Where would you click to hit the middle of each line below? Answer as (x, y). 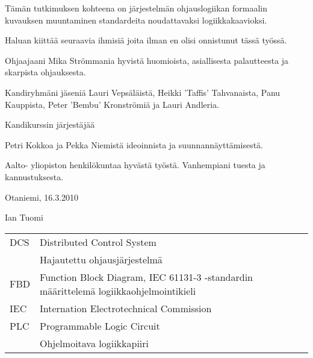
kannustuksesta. (34, 176)
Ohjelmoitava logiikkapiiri (94, 343)
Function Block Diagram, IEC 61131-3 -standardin (147, 277)
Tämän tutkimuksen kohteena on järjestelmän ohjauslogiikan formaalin (136, 8)
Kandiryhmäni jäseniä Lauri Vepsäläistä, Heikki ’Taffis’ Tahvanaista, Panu (143, 92)
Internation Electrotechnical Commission (126, 308)
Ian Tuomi (24, 217)
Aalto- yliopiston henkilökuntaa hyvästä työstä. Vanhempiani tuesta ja (135, 165)
